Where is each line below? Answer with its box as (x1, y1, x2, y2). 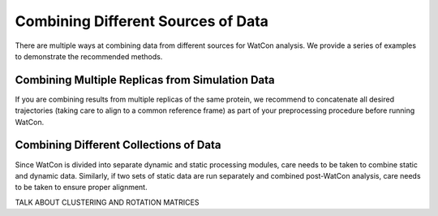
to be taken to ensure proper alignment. (15, 183, 148, 192)
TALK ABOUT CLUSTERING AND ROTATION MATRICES (15, 197, 200, 207)
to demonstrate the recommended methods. (15, 51, 163, 61)
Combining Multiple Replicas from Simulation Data (15, 73, 275, 87)
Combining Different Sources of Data (15, 12, 269, 30)
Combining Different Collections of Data (15, 138, 221, 152)
